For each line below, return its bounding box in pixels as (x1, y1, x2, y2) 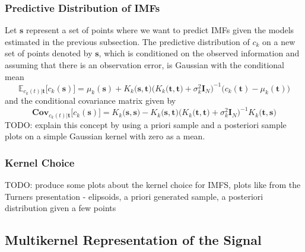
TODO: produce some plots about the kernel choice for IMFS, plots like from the (5, 178, 301, 191)
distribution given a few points (5, 202, 116, 214)
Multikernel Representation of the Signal (5, 231, 262, 249)
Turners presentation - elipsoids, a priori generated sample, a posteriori (5, 190, 263, 202)
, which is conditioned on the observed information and (99, 47, 300, 59)
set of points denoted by (5, 47, 93, 59)
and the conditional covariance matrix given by (5, 94, 176, 107)
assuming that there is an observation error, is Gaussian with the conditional (5, 59, 285, 71)
